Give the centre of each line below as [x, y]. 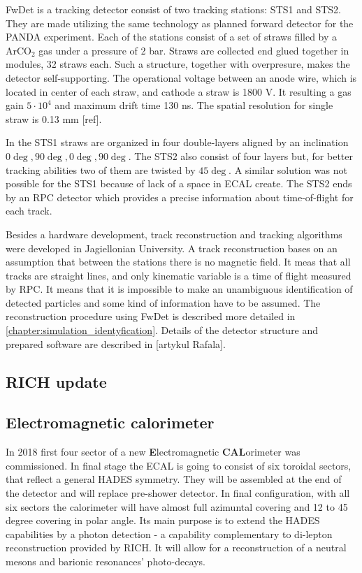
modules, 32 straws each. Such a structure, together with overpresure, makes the [178, 64]
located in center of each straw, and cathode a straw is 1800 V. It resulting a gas [179, 91]
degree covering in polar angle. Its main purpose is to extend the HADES [163, 520]
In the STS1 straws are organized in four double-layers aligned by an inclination [177, 142]
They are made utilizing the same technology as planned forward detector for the [180, 23]
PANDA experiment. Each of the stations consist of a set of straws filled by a [172, 37]
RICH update [56, 381]
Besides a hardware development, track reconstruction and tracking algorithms [174, 234]
